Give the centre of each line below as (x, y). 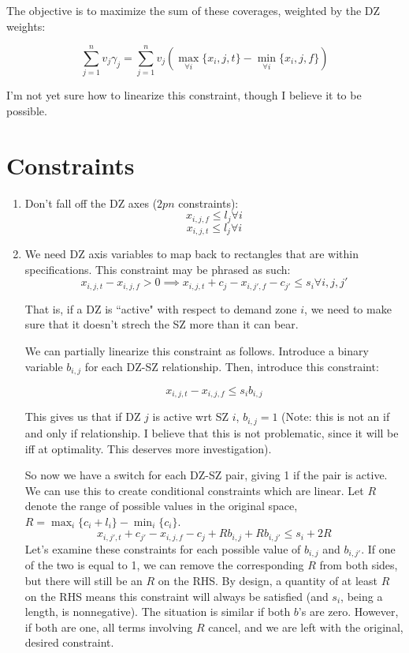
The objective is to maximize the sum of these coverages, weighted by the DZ (193, 10)
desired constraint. (69, 642)
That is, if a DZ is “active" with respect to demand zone (161, 308)
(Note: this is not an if (336, 417)
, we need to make (348, 308)
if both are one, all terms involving (109, 627)
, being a (362, 596)
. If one (378, 548)
